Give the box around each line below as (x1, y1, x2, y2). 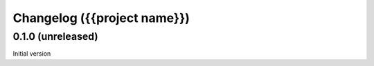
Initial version (12, 49, 51, 58)
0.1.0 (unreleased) (12, 30, 98, 43)
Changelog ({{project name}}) (12, 10, 190, 25)
